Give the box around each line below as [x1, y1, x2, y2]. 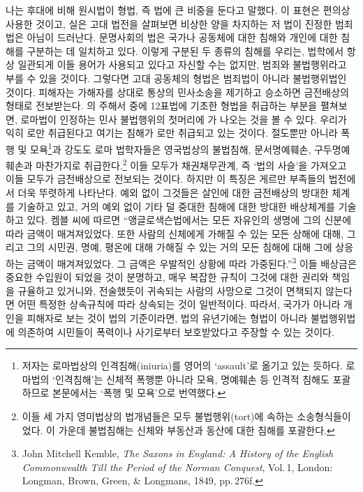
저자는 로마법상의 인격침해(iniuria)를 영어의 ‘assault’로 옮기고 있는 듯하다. [22, 358, 343, 373]
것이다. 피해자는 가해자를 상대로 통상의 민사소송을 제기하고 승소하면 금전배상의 [6, 84, 349, 99]
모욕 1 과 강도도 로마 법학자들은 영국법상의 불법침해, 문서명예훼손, [30, 139, 311, 156]
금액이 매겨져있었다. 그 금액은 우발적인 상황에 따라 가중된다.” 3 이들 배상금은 [27, 254, 357, 270]
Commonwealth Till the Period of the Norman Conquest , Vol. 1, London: [22, 459, 333, 474]
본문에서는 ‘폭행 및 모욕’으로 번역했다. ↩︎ [52, 385, 226, 400]
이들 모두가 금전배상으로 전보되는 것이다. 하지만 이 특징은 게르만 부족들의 [6, 171, 326, 186]
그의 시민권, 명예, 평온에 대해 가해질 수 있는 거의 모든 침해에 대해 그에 [27, 240, 332, 254]
